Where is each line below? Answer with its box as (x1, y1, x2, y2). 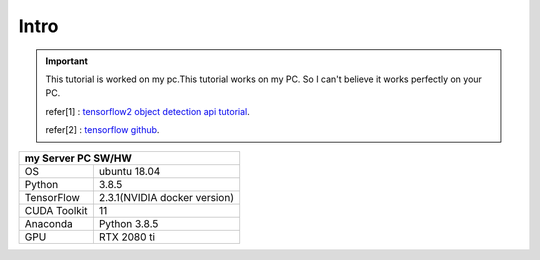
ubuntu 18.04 (98, 164, 161, 178)
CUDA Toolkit (24, 203, 88, 217)
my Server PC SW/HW (24, 151, 132, 165)
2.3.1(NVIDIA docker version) (98, 190, 235, 204)
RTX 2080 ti (98, 230, 155, 244)
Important (45, 55, 89, 67)
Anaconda (24, 216, 74, 230)
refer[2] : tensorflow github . (45, 124, 160, 136)
